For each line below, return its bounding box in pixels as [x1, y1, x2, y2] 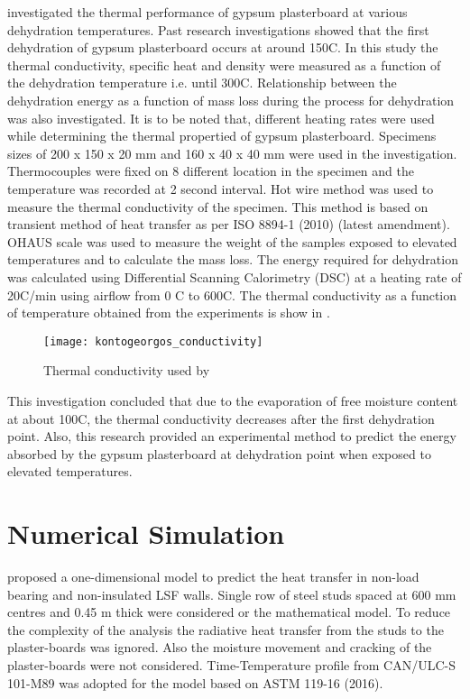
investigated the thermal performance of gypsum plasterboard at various [7, 3, 408, 21]
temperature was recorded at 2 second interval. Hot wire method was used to [7, 179, 434, 198]
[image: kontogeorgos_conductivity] [43, 335, 263, 348]
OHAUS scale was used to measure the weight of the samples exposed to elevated [7, 232, 457, 251]
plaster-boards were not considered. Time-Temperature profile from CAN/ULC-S [7, 656, 456, 674]
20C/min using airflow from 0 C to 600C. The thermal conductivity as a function [7, 285, 457, 304]
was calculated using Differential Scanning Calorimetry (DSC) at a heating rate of [7, 267, 462, 286]
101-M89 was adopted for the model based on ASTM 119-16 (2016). [7, 673, 383, 692]
